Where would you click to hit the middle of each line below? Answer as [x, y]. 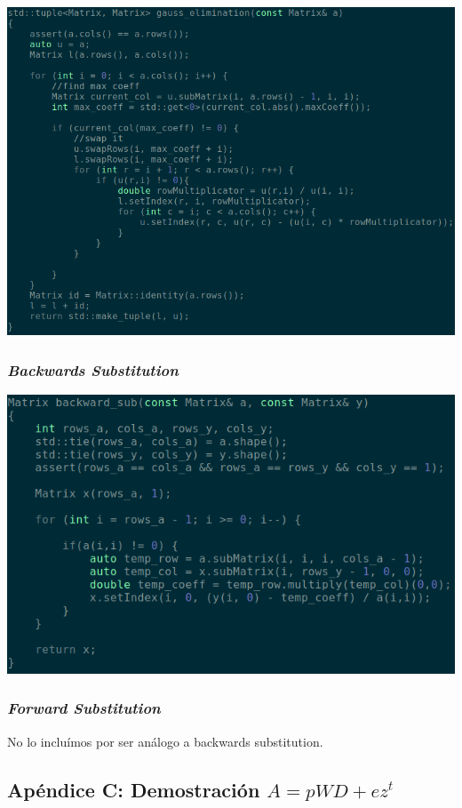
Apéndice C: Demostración [134, 789]
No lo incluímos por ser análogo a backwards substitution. [165, 741]
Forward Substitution [84, 708]
